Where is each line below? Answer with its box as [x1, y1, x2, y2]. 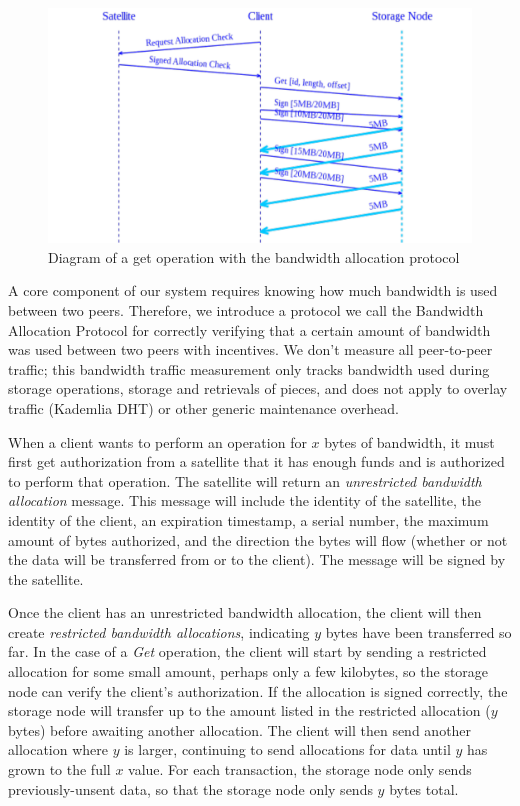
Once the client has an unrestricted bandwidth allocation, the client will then [8, 602, 482, 623]
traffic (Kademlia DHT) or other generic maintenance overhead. [8, 397, 399, 418]
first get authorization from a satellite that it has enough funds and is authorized [8, 451, 505, 472]
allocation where [8, 739, 108, 760]
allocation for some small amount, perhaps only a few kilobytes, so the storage [8, 661, 489, 682]
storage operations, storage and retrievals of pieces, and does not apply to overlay [8, 378, 508, 399]
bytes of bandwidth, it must [324, 431, 495, 452]
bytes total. [389, 778, 459, 799]
